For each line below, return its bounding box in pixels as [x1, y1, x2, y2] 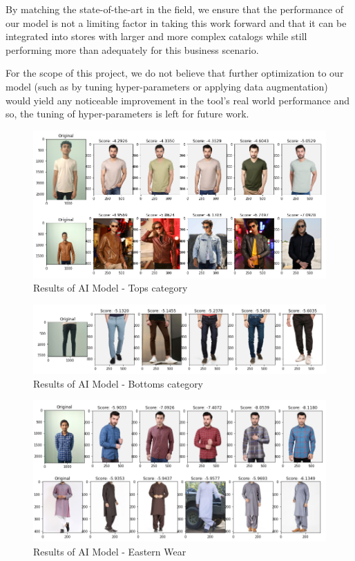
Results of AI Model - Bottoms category [33, 376, 204, 390]
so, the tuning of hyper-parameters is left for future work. [6, 106, 249, 121]
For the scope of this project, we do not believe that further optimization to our [6, 66, 344, 80]
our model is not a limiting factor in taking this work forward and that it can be [6, 15, 347, 30]
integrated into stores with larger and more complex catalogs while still [6, 29, 307, 44]
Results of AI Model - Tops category [33, 280, 188, 295]
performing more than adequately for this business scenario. [6, 42, 259, 57]
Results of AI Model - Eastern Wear [33, 544, 186, 558]
